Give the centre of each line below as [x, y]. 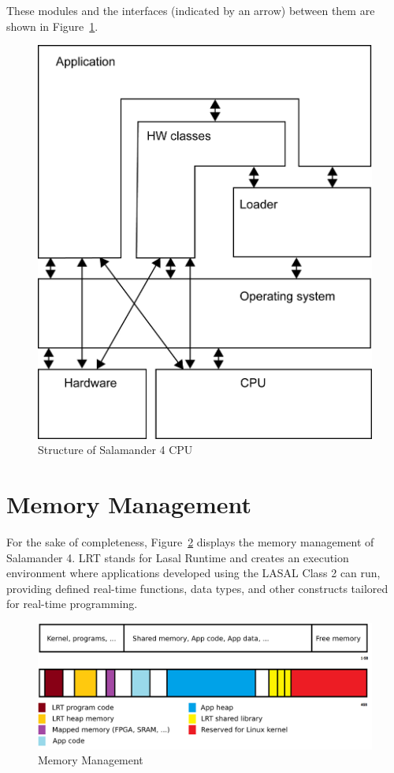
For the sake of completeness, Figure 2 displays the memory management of [190, 541]
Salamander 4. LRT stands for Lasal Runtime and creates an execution [178, 557]
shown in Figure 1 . [52, 26]
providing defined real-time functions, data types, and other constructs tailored [197, 588]
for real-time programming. [72, 604]
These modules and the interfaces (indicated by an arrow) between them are [191, 10]
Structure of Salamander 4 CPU [115, 450]
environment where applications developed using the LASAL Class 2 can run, [193, 573]
